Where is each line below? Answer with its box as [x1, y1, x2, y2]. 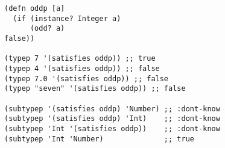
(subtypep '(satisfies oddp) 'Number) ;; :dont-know [4, 104, 220, 113]
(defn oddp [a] [4, 4, 65, 13]
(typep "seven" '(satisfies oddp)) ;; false [4, 84, 186, 93]
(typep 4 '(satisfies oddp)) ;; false [4, 64, 160, 73]
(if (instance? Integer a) [13, 14, 121, 23]
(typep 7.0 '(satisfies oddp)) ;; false [4, 74, 169, 83]
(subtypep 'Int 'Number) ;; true [4, 134, 194, 143]
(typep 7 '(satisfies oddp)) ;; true [4, 54, 156, 63]
